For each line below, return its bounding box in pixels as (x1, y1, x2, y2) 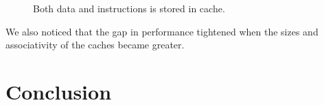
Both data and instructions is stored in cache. (33, 1, 225, 15)
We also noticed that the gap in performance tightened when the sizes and (5, 24, 319, 38)
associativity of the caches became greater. (5, 37, 185, 52)
